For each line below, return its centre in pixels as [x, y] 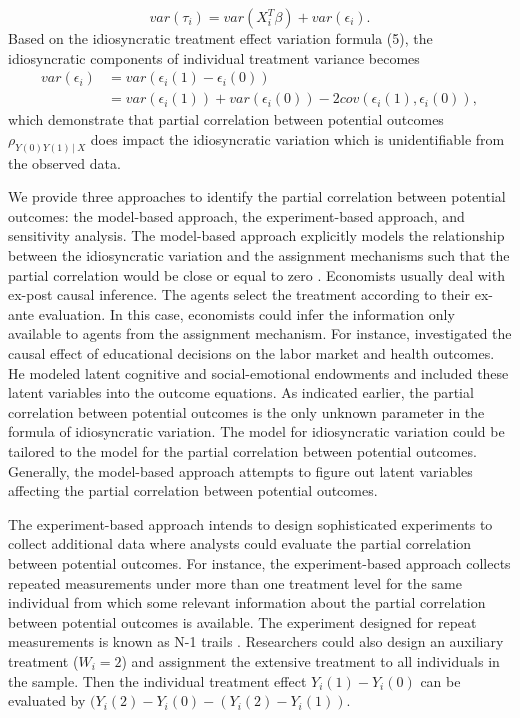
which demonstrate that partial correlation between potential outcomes [226, 119]
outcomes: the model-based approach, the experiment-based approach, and [236, 215]
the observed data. [64, 162]
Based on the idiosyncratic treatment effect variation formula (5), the [220, 38]
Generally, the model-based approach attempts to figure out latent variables [240, 470]
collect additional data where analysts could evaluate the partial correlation [240, 543]
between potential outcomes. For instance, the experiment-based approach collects [259, 562]
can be [440, 680]
